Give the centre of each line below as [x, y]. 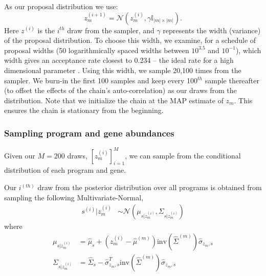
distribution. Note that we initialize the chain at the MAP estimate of [114, 100]
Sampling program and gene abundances [89, 133]
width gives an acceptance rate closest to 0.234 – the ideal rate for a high [119, 60]
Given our [20, 155]
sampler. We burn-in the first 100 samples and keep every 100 [101, 80]
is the [46, 30]
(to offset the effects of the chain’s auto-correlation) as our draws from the [120, 90]
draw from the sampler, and [111, 30]
